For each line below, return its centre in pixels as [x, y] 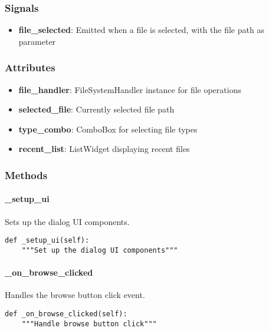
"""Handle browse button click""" [89, 324]
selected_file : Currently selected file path [96, 109]
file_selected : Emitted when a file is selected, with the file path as [141, 30]
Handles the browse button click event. [75, 295]
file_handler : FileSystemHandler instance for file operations [130, 89]
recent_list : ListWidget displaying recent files [104, 149]
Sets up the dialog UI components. [67, 221]
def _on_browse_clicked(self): [66, 314]
